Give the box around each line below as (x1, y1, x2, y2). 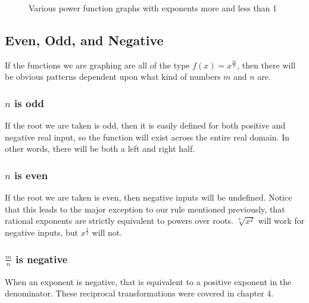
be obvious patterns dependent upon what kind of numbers (5, 70, 221, 83)
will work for (258, 214, 305, 227)
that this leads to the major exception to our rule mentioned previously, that (5, 202, 285, 215)
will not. (92, 226, 123, 238)
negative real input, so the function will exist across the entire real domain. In (5, 130, 290, 143)
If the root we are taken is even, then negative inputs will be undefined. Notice (5, 191, 292, 204)
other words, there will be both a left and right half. (5, 142, 195, 155)
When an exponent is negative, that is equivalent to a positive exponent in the (5, 275, 292, 288)
